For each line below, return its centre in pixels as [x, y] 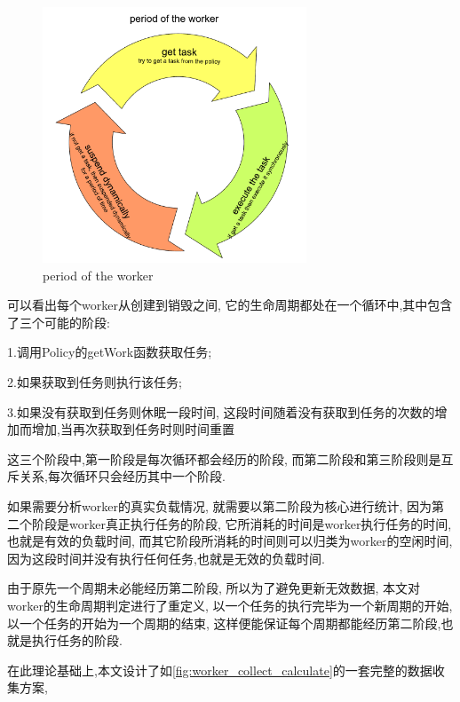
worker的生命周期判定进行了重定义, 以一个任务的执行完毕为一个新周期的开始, [230, 605]
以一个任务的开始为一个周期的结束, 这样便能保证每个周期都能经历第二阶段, [224, 623]
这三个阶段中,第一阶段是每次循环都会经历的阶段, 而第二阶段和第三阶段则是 [224, 458]
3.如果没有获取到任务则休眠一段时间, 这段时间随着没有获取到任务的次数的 [221, 411]
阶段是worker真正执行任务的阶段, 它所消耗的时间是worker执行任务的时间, [242, 523]
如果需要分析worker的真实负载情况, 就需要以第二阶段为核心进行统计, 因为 [220, 506]
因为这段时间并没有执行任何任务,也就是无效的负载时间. [166, 558]
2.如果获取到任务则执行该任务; [95, 382]
